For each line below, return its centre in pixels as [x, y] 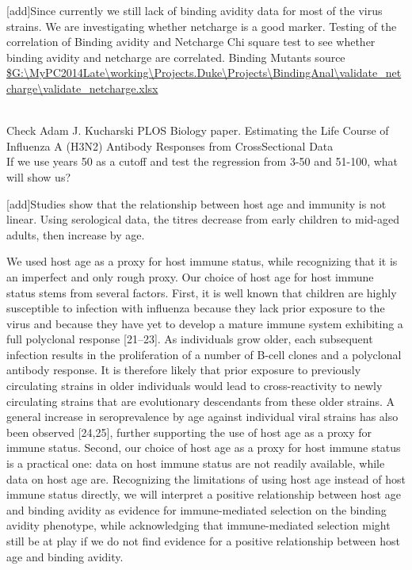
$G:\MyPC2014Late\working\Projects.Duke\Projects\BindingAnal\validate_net [204, 73]
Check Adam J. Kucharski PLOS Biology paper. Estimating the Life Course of [198, 130]
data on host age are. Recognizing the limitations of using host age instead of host [206, 478]
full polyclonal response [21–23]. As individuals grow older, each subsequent [190, 339]
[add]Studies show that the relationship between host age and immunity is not [196, 203]
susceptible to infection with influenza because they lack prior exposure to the [196, 308]
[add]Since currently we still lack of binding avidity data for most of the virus [195, 10]
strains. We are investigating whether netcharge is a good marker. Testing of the [202, 26]
